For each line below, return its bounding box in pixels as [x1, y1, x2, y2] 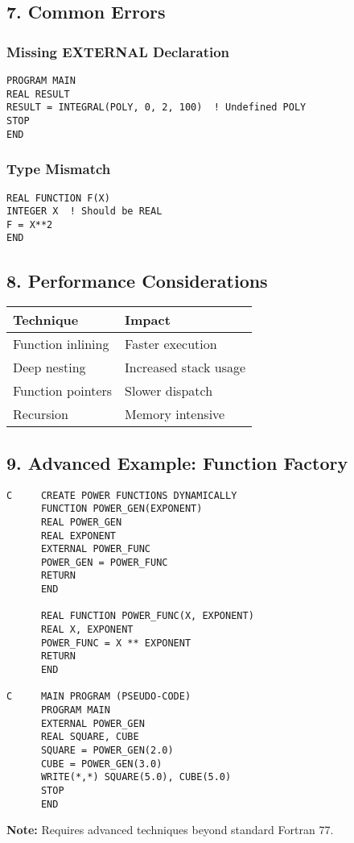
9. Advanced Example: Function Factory [6, 450, 348, 475]
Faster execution [125, 334, 217, 354]
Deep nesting [13, 358, 86, 377]
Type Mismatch [6, 159, 111, 179]
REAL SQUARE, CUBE [40, 731, 139, 743]
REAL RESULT [6, 88, 70, 100]
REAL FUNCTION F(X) [6, 192, 110, 204]
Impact [125, 310, 171, 330]
